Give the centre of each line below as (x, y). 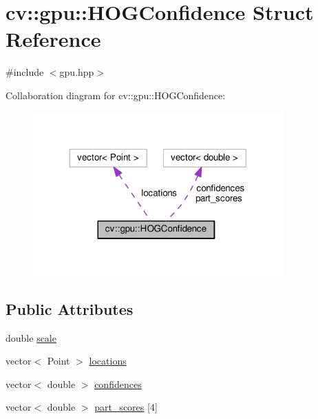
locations (108, 361)
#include (25, 72)
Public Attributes (70, 308)
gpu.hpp (77, 72)
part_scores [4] (126, 407)
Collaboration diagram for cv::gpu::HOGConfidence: (116, 95)
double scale (31, 337)
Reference (53, 39)
